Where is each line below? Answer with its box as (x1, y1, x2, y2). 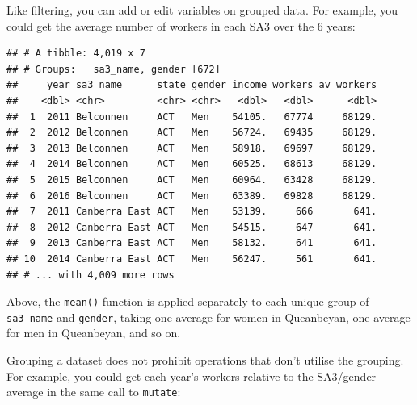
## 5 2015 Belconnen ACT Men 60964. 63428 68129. (6, 173, 377, 186)
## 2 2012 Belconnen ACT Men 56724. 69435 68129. (6, 127, 377, 139)
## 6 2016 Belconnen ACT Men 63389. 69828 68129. (6, 190, 377, 202)
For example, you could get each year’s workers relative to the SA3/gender (6, 367, 377, 384)
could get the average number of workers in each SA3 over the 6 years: (6, 17, 356, 34)
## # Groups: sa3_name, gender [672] (6, 63, 221, 75)
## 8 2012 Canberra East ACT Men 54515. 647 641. (6, 221, 377, 233)
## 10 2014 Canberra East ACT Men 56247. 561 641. (6, 253, 377, 265)
